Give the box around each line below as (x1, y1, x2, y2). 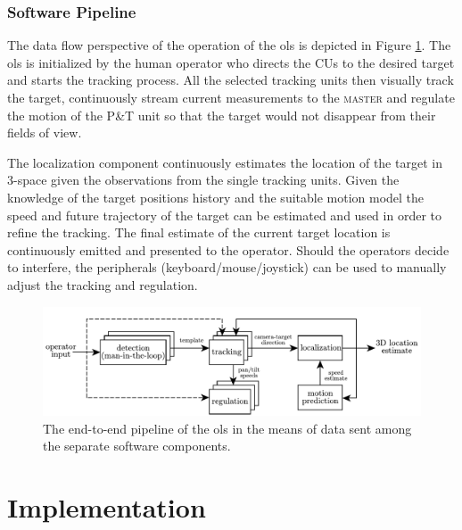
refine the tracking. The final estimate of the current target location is (7, 223, 391, 242)
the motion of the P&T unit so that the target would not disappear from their (7, 105, 436, 124)
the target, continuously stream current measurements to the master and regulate (7, 88, 455, 106)
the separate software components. (43, 436, 231, 455)
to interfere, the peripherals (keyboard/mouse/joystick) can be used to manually (7, 258, 447, 277)
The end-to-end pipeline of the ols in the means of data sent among (43, 418, 412, 437)
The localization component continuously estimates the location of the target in (7, 153, 442, 171)
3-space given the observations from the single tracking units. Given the (7, 170, 400, 189)
